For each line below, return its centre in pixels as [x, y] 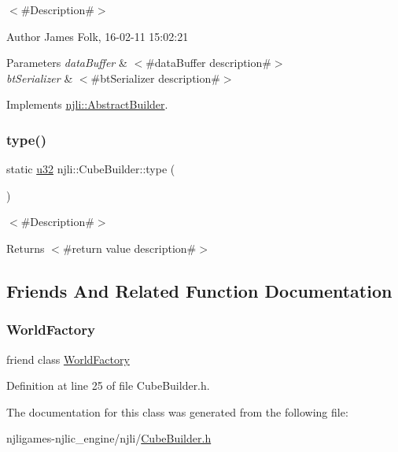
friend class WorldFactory [68, 359]
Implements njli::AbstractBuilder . [87, 104]
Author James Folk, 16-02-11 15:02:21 [98, 36]
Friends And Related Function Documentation [199, 290]
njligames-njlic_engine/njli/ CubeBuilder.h [109, 438]
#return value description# [129, 248]
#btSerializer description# [155, 78]
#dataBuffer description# [208, 63]
